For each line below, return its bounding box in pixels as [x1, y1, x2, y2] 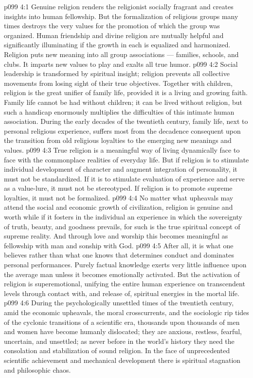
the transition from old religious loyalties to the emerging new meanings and [4, 135, 232, 145]
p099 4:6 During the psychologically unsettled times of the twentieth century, [4, 298, 234, 308]
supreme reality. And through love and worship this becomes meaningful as [4, 231, 228, 241]
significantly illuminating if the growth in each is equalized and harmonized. [4, 40, 231, 50]
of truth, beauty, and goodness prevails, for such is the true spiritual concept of [4, 221, 240, 231]
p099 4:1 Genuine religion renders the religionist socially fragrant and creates [4, 1, 234, 11]
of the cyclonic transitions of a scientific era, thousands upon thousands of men [4, 317, 240, 327]
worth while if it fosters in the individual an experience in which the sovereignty [4, 212, 243, 222]
